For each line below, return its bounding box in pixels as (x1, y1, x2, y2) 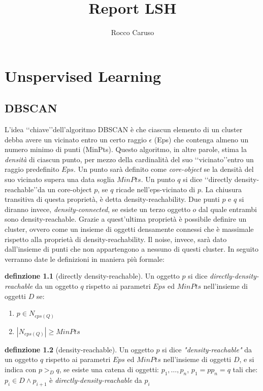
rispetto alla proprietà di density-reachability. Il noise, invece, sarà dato (5, 233, 227, 244)
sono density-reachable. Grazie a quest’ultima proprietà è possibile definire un (5, 214, 247, 224)
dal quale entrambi (199, 203, 257, 214)
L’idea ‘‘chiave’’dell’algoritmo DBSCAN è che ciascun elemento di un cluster (5, 124, 243, 135)
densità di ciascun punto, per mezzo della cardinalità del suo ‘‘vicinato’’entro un (5, 154, 254, 164)
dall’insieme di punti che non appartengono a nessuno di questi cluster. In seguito (5, 244, 258, 254)
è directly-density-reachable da (49, 374, 142, 385)
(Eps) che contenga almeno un (154, 134, 249, 144)
